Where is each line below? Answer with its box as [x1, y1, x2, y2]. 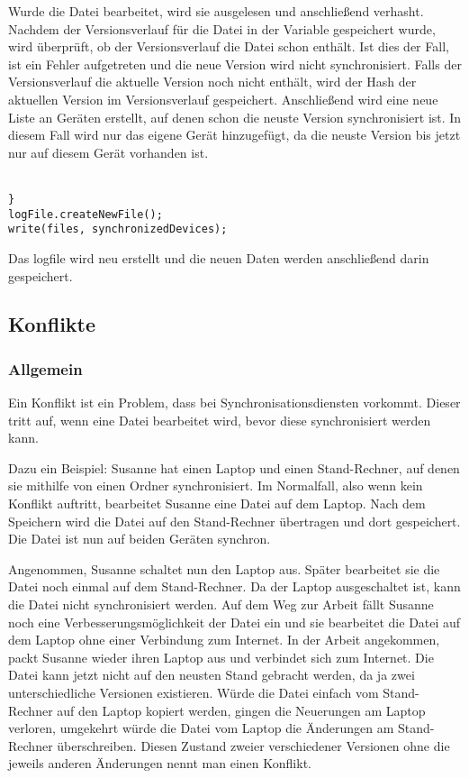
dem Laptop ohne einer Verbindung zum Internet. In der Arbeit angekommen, [8, 630, 440, 649]
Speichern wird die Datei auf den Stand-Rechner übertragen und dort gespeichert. [8, 511, 461, 530]
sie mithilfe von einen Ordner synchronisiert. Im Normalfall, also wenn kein [8, 476, 423, 495]
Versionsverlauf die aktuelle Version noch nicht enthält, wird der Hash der [8, 72, 417, 91]
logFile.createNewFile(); [8, 207, 163, 221]
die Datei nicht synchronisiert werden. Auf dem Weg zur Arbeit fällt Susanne [8, 595, 434, 614]
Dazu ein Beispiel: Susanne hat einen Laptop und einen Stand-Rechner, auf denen [8, 458, 460, 477]
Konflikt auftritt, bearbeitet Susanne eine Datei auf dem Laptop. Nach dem [8, 494, 426, 513]
